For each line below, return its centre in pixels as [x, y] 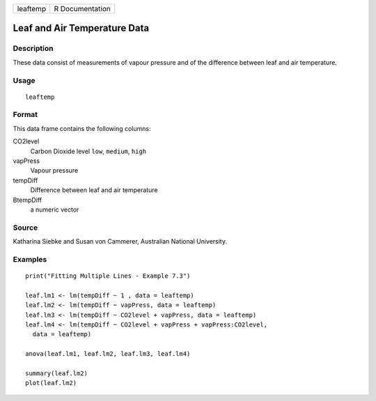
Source [25, 228]
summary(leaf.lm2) [57, 373]
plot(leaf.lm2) [51, 383]
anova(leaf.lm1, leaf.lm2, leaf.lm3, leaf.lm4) [108, 354]
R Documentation [82, 9]
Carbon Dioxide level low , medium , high [88, 151]
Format [25, 115]
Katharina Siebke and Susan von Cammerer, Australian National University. [120, 242]
